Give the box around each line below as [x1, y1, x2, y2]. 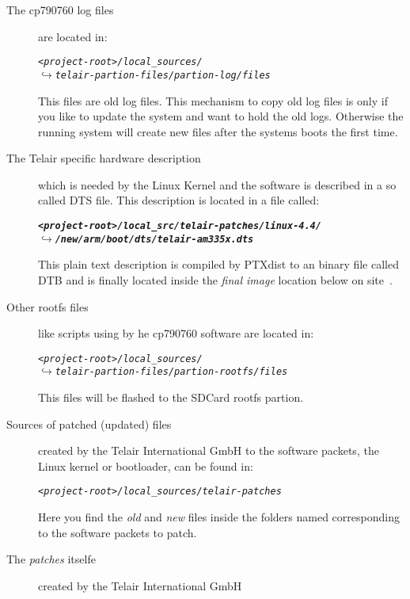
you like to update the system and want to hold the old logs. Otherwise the [38, 108, 404, 124]
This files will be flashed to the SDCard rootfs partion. [38, 389, 304, 406]
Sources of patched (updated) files [6, 415, 172, 432]
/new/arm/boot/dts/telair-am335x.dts [55, 233, 254, 245]
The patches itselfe [6, 551, 96, 567]
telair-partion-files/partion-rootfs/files [55, 366, 288, 378]
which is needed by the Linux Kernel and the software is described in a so [38, 176, 397, 193]
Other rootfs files [6, 298, 89, 315]
